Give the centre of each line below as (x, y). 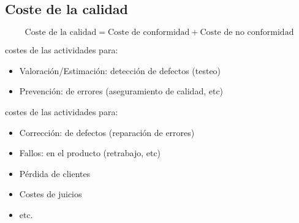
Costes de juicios (51, 194)
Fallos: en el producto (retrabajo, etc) (90, 153)
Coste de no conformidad (247, 33)
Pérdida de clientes (55, 173)
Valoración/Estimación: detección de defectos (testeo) (120, 70)
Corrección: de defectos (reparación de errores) (107, 132)
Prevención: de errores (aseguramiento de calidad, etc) (121, 91)
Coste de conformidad (149, 33)
